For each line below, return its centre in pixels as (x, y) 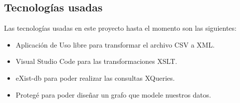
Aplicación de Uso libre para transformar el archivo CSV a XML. (115, 44)
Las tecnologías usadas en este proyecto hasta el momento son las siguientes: (120, 28)
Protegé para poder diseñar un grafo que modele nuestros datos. (113, 94)
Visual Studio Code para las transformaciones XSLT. (96, 61)
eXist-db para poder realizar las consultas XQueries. (95, 77)
